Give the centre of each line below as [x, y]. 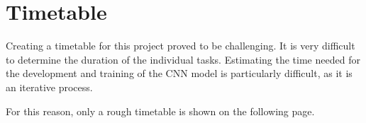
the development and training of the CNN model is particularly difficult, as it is [179, 73]
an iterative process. [49, 87]
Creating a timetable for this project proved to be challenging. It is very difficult [181, 46]
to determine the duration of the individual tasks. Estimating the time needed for [183, 59]
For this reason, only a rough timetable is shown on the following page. [160, 111]
